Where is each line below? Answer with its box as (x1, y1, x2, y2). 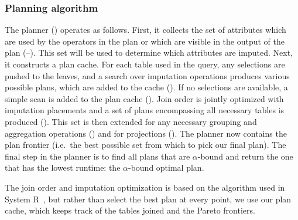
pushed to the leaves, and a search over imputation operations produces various (5, 69, 290, 82)
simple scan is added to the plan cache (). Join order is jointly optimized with (5, 92, 284, 104)
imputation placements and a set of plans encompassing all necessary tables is (5, 104, 285, 116)
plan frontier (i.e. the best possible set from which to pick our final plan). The (5, 138, 286, 151)
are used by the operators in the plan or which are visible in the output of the (5, 35, 285, 47)
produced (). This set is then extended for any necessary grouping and (5, 115, 257, 127)
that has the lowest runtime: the (5, 161, 121, 174)
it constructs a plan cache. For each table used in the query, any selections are (5, 58, 285, 70)
